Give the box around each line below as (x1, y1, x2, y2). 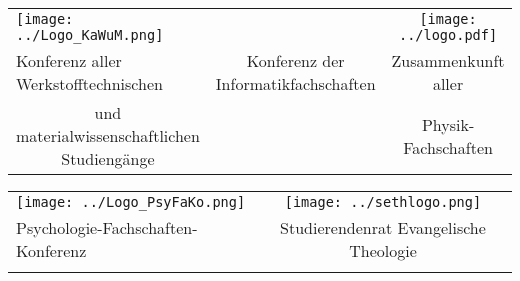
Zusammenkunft (391, 49, 505, 72)
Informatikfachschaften (215, 72, 376, 95)
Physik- (421, 112, 475, 136)
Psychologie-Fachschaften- (16, 216, 198, 239)
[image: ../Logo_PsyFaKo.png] (16, 194, 246, 210)
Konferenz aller (16, 49, 122, 72)
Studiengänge (61, 147, 155, 170)
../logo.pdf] (398, 27, 498, 43)
